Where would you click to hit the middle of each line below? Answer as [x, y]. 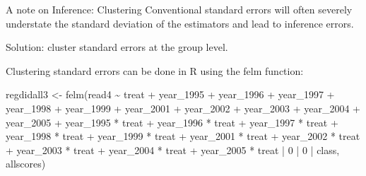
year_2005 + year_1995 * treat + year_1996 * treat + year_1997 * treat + [172, 122]
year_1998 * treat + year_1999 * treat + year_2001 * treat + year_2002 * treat [183, 136]
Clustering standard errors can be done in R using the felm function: [155, 70]
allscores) [26, 164]
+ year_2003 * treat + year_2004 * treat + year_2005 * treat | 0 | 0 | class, [173, 149]
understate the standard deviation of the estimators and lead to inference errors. [180, 23]
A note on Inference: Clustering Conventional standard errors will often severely [179, 9]
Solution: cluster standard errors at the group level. [117, 47]
